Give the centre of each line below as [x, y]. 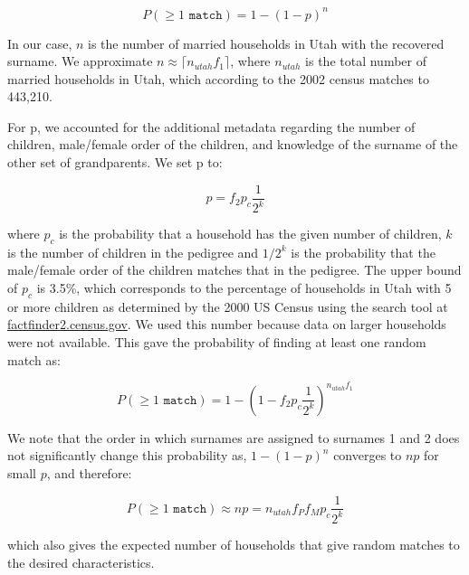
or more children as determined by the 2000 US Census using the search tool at [228, 306]
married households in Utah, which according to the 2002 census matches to [218, 78]
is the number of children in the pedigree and [133, 252]
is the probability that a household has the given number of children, [250, 234]
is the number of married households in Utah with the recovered [266, 43]
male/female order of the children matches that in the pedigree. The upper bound [234, 270]
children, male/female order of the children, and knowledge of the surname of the [233, 144]
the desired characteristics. [81, 562]
